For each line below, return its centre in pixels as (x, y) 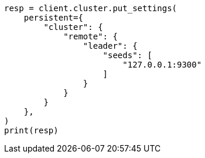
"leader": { (110, 46)
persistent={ (53, 18)
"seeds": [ (127, 55)
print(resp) (31, 130)
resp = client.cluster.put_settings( (91, 8)
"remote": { (90, 36)
